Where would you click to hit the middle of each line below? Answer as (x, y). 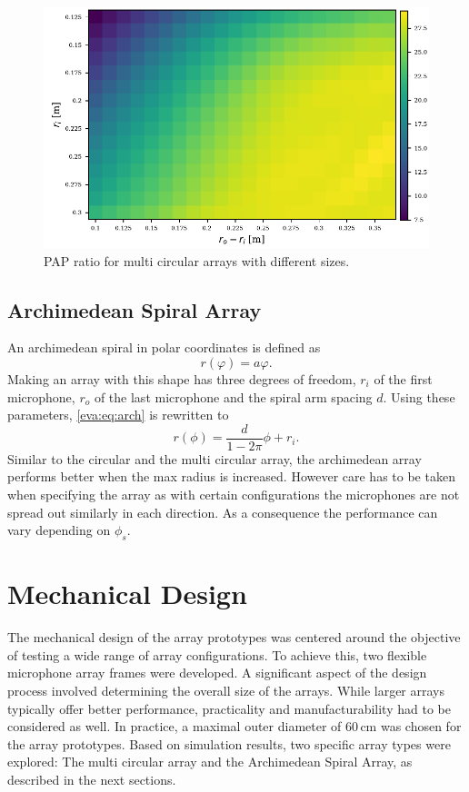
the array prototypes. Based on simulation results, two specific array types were (229, 743)
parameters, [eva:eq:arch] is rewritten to (118, 415)
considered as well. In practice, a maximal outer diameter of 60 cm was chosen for (234, 726)
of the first (403, 378)
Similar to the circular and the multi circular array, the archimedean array (215, 458)
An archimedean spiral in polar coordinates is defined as (164, 347)
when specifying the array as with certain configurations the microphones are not (234, 495)
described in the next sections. (92, 779)
